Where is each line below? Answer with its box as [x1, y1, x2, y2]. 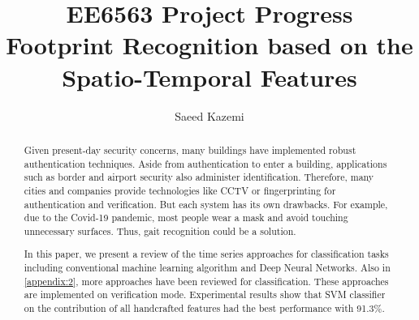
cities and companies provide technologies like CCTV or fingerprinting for [24, 183, 336, 197]
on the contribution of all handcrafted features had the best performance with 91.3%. [24, 301, 385, 314]
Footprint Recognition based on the [6, 28, 413, 62]
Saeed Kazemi [175, 107, 244, 124]
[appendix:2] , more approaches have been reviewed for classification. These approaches [24, 274, 389, 288]
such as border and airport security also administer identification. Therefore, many [24, 170, 374, 184]
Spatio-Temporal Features [62, 60, 357, 93]
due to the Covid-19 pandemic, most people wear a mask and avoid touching [24, 211, 348, 224]
